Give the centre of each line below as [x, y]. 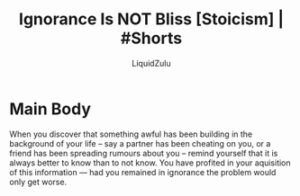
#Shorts [151, 38]
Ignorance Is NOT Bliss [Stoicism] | [151, 19]
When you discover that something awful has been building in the [131, 134]
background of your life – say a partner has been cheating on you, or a [140, 143]
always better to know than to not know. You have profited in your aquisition [150, 163]
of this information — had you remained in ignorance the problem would [143, 172]
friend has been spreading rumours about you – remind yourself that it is [144, 153]
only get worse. [38, 182]
